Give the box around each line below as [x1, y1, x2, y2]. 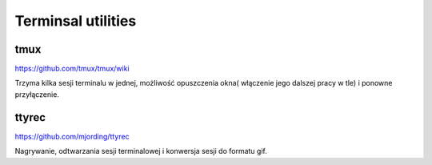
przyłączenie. [14, 89, 60, 99]
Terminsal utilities [14, 12, 137, 30]
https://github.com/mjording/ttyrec [14, 131, 130, 141]
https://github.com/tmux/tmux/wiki [14, 64, 130, 74]
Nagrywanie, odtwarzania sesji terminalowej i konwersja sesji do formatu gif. [14, 147, 267, 156]
